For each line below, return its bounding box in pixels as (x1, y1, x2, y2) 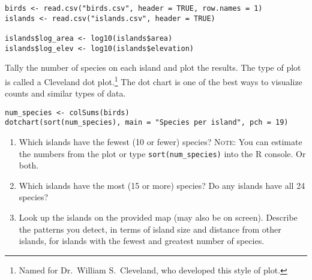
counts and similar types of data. (5, 87, 126, 100)
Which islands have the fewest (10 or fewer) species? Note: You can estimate (19, 136, 302, 148)
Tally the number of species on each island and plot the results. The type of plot (5, 61, 301, 74)
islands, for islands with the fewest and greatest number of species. (19, 234, 265, 247)
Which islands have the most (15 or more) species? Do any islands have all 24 (19, 179, 305, 191)
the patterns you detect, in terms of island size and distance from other (19, 222, 281, 235)
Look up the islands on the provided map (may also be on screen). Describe (19, 211, 298, 224)
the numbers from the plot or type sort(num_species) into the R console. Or (19, 147, 306, 159)
